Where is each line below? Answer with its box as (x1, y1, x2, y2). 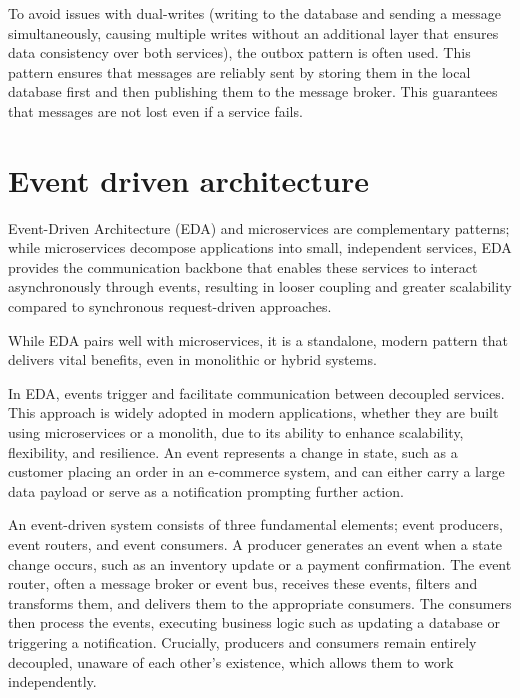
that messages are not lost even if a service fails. (8, 100, 303, 121)
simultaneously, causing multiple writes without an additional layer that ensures (8, 22, 499, 43)
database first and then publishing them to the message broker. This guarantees (8, 81, 498, 102)
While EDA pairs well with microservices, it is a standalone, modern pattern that (8, 329, 508, 350)
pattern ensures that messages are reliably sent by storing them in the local (8, 61, 471, 82)
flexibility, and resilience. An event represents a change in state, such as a (8, 441, 458, 462)
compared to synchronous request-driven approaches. (8, 296, 332, 317)
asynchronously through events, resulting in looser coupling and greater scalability (8, 276, 512, 297)
